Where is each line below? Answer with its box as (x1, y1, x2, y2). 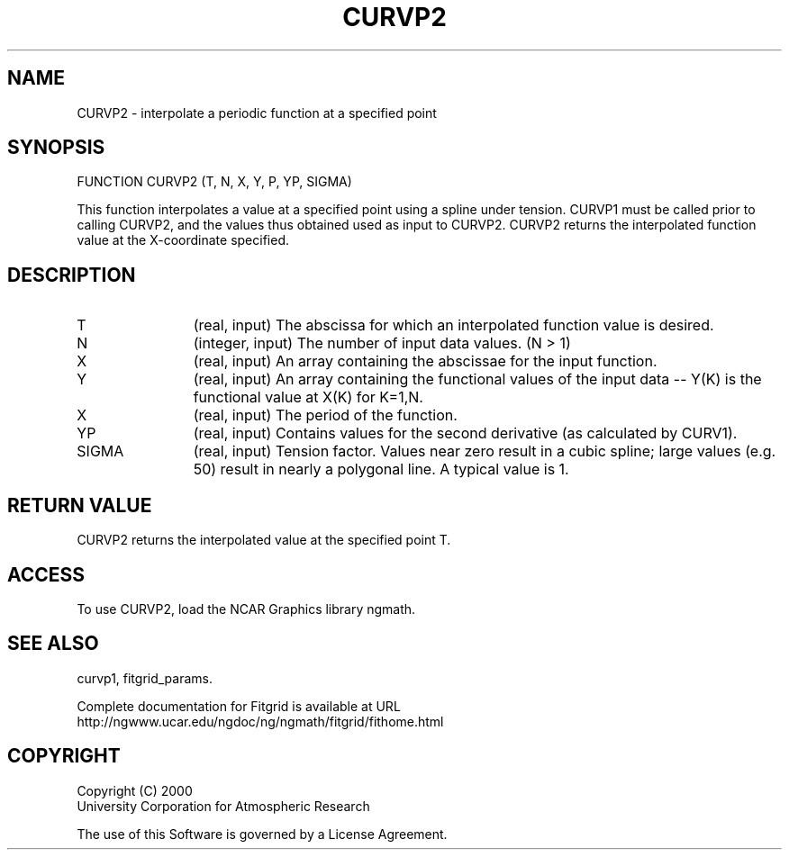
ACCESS (7, 563, 86, 586)
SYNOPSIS (7, 136, 105, 159)
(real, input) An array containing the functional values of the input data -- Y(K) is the (193, 370, 762, 389)
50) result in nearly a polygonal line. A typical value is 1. (193, 460, 569, 479)
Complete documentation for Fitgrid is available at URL (77, 698, 401, 714)
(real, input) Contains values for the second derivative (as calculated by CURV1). (193, 424, 738, 443)
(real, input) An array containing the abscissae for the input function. (193, 352, 657, 371)
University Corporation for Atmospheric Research (77, 798, 370, 814)
